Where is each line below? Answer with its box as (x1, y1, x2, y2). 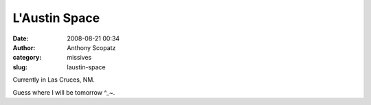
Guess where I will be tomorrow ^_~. (12, 88, 115, 96)
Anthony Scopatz (67, 43, 116, 51)
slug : (12, 62, 27, 71)
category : (12, 54, 42, 62)
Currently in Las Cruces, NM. (12, 75, 95, 84)
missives (67, 54, 92, 62)
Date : (12, 34, 29, 43)
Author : (12, 43, 36, 51)
